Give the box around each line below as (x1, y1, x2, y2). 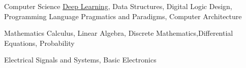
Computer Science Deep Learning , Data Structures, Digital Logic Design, (4, 1, 232, 11)
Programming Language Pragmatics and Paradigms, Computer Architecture (4, 11, 242, 21)
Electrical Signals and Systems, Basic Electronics (4, 54, 157, 65)
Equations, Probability (4, 37, 75, 48)
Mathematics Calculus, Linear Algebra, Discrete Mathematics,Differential (4, 28, 233, 38)
